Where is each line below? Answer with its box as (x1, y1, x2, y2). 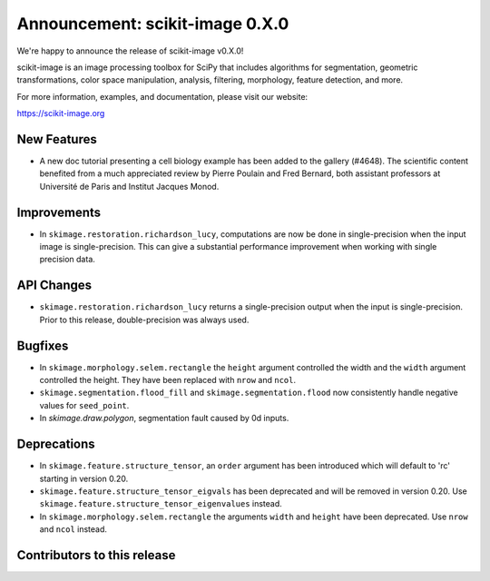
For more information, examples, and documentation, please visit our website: (16, 91, 309, 102)
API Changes (16, 278, 93, 293)
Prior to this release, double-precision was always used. (39, 314, 250, 325)
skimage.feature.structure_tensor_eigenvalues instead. (39, 498, 283, 509)
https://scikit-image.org (16, 108, 105, 119)
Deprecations (16, 437, 95, 452)
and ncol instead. (39, 524, 108, 535)
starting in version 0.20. (39, 473, 129, 484)
